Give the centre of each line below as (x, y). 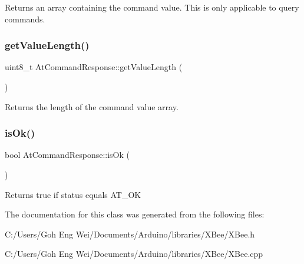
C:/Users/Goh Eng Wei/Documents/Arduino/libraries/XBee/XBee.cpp (134, 254)
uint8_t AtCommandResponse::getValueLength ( (94, 67)
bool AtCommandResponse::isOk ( (67, 155)
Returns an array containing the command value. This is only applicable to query (152, 7)
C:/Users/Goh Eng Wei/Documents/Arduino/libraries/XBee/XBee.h (130, 234)
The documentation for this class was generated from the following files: (135, 214)
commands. (25, 19)
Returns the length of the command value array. (92, 106)
